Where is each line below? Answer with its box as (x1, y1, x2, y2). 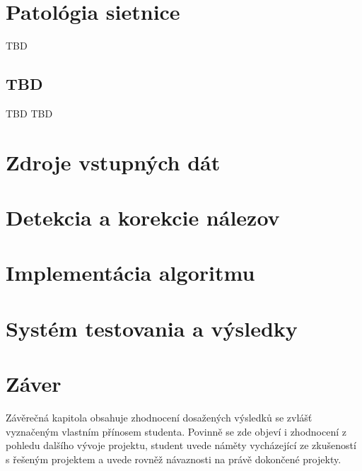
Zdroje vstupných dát (6, 147, 221, 176)
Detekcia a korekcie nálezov (6, 203, 280, 232)
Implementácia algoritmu (6, 258, 255, 287)
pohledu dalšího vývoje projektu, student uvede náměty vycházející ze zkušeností (6, 438, 356, 453)
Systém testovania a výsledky (6, 313, 298, 342)
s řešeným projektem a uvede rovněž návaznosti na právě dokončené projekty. (6, 451, 341, 466)
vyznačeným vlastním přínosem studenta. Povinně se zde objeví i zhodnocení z (6, 424, 346, 438)
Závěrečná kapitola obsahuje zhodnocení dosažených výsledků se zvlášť (6, 410, 313, 425)
